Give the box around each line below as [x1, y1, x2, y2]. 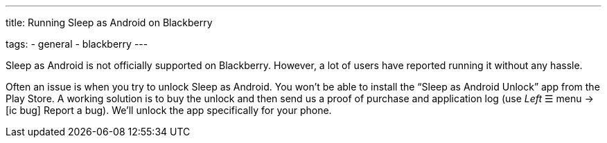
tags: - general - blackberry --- [6, 38, 148, 50]
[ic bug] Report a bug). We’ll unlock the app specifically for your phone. [6, 104, 332, 116]
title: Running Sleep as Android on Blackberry [6, 17, 213, 28]
